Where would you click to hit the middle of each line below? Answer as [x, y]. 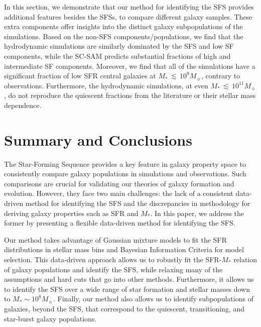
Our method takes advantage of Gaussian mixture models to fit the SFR [115, 239]
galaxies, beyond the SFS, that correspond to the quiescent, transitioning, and [124, 308]
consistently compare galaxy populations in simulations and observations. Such [125, 174]
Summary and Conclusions [98, 139]
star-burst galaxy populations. [50, 318]
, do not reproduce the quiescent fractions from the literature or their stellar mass [130, 95]
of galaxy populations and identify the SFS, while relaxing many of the [113, 269]
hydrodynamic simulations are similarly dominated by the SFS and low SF [119, 46]
